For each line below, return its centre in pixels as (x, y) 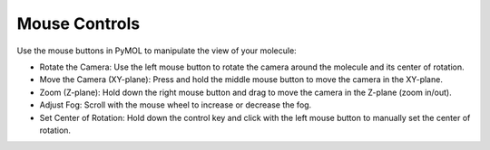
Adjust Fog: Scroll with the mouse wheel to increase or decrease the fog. (176, 105)
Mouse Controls (78, 23)
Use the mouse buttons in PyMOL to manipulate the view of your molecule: (157, 51)
